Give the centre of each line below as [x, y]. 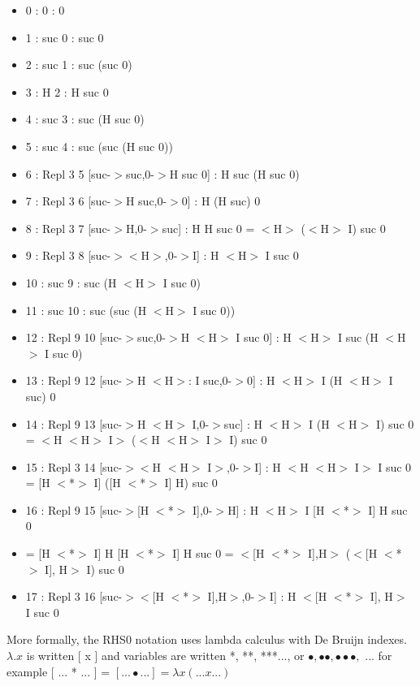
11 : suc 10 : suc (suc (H [86, 310]
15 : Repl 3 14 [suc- [74, 466]
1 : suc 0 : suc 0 [65, 37]
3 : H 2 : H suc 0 [67, 91]
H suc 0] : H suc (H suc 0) [234, 173]
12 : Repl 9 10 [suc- [74, 337]
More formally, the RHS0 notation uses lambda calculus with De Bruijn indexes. [207, 639]
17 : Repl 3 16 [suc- [74, 596]
